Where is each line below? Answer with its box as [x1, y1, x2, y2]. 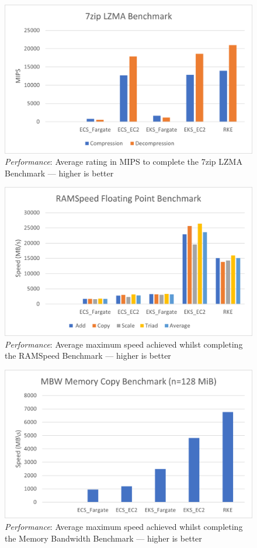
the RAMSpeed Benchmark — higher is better [5, 349, 171, 362]
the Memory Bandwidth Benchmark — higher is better [5, 532, 202, 544]
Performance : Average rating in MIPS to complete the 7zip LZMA [5, 155, 242, 168]
